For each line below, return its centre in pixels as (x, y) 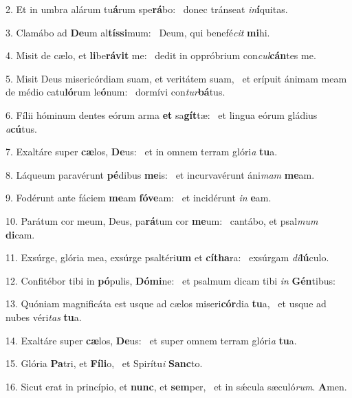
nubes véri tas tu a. (44, 317)
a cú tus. (21, 128)
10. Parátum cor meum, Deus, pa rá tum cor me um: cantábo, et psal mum (162, 220)
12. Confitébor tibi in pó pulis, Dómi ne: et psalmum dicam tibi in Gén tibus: (170, 280)
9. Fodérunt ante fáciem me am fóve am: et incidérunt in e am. (139, 198)
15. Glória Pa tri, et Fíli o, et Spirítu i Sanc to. (104, 363)
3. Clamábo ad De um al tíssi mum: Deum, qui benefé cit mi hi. (138, 32)
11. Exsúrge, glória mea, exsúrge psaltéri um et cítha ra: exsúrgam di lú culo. (167, 257)
